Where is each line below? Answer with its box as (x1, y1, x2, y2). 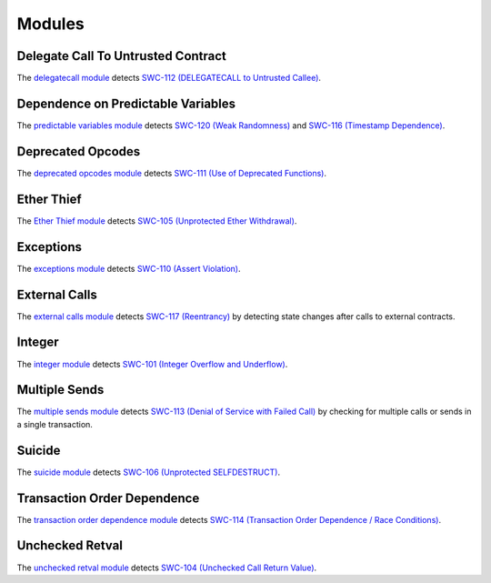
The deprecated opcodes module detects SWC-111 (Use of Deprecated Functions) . (16, 167, 327, 178)
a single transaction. (16, 418, 93, 429)
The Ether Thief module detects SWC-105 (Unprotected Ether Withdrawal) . (16, 215, 297, 226)
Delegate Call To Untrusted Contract (16, 48, 227, 64)
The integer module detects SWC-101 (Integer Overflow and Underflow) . (16, 358, 288, 369)
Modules (16, 14, 85, 34)
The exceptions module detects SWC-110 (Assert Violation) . (16, 263, 241, 274)
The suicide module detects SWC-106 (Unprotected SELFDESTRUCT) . (16, 467, 281, 477)
